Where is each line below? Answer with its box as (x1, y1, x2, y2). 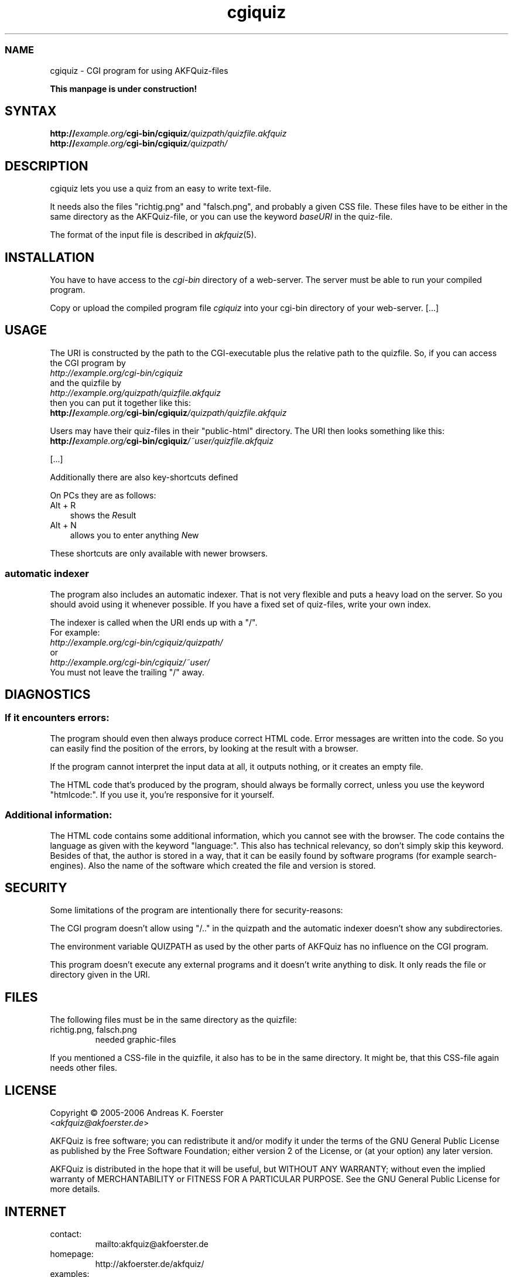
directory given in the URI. (50, 969, 151, 980)
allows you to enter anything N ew (70, 530, 199, 540)
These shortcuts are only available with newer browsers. (50, 548, 268, 558)
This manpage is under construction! (50, 83, 197, 94)
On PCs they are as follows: (50, 490, 156, 500)
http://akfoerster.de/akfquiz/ (95, 1258, 204, 1269)
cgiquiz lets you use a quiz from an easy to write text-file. (50, 183, 272, 194)
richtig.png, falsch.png (50, 1025, 137, 1035)
